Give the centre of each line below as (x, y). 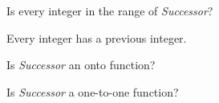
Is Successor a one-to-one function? (93, 91)
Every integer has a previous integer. (97, 37)
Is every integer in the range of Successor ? (110, 10)
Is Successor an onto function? (81, 65)
